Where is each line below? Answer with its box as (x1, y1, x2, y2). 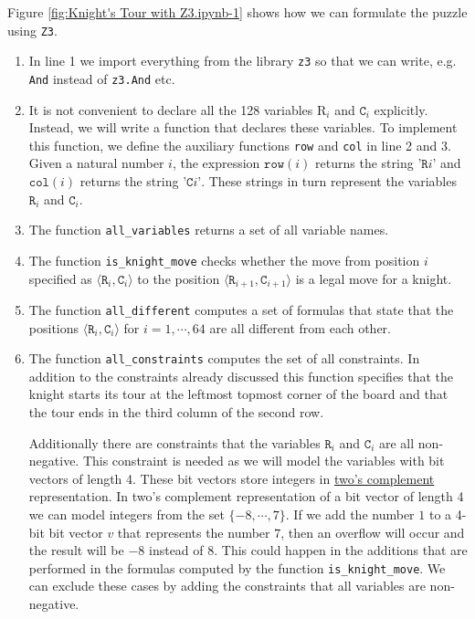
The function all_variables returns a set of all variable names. (28, 220, 389, 239)
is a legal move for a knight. (295, 268, 452, 288)
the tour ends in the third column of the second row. (28, 403, 324, 422)
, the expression (172, 153, 260, 173)
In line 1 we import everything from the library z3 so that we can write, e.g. (28, 51, 457, 70)
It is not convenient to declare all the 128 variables (28, 100, 313, 119)
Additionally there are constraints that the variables (28, 433, 321, 452)
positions (28, 318, 79, 337)
